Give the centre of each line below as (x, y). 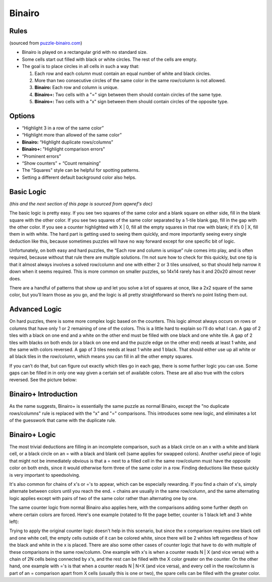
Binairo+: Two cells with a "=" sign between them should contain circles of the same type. (128, 94)
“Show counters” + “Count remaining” (61, 163)
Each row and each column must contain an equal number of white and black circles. (123, 74)
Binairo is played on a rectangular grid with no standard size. (85, 52)
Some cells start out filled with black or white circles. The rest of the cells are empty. (110, 59)
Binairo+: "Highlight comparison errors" (63, 149)
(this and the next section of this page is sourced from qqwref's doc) (81, 203)
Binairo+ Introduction (44, 394)
